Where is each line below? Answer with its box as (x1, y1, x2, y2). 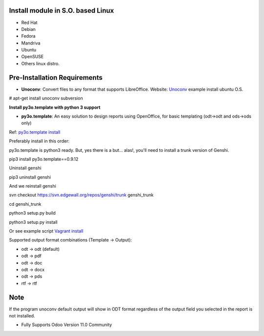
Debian (21, 26, 36, 32)
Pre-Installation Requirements (9, 73, 103, 82)
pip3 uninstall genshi (9, 174, 51, 180)
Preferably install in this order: (9, 138, 69, 144)
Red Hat (21, 20, 38, 25)
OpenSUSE (21, 54, 44, 60)
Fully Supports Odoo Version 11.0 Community (21, 322, 112, 328)
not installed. (9, 313, 35, 319)
